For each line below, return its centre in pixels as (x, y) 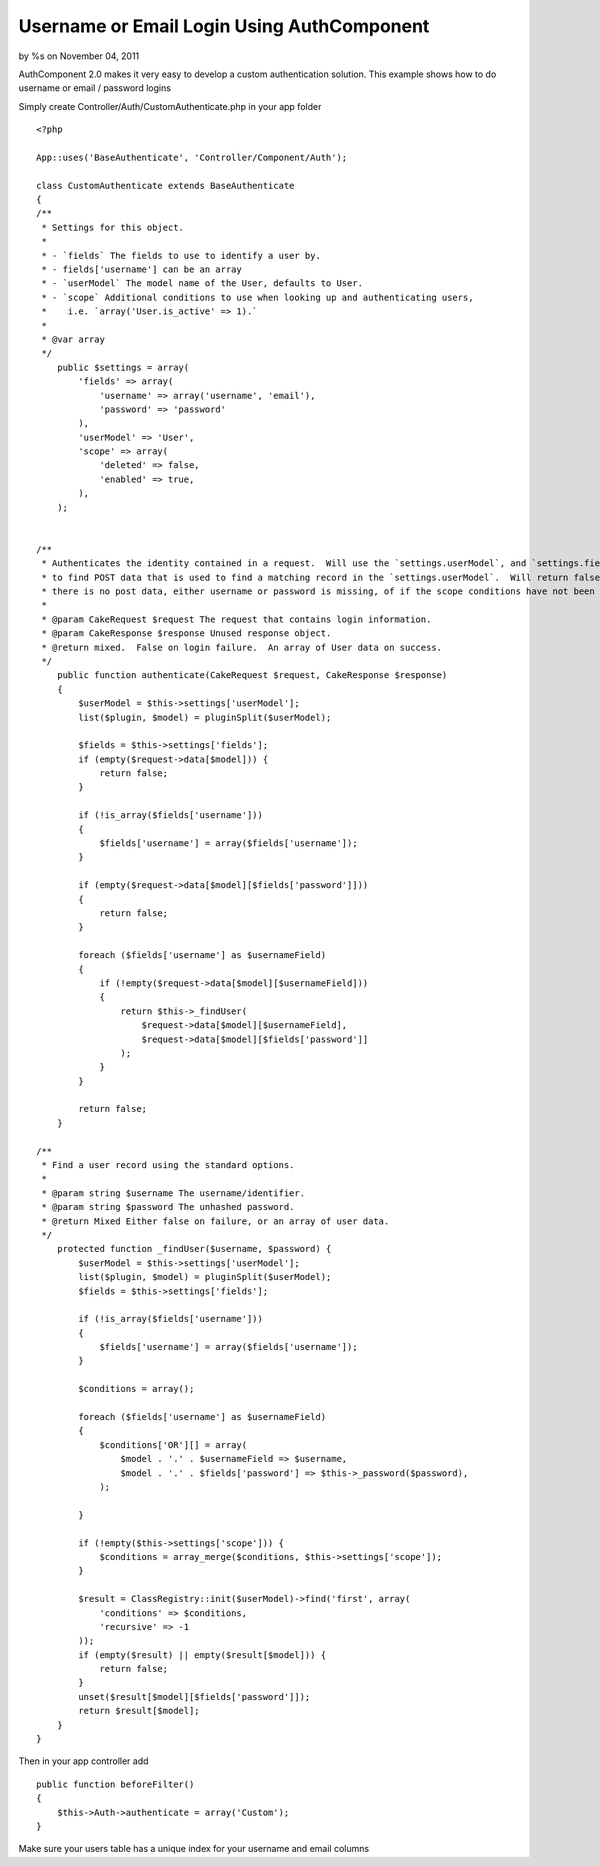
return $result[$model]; (139, 1711)
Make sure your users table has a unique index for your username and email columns (194, 1849)
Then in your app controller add (83, 1761)
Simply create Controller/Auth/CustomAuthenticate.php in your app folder (170, 106)
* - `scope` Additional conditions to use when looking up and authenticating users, (257, 297)
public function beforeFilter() (115, 1784)
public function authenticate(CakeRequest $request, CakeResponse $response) (252, 675)
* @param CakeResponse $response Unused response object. (186, 633)
